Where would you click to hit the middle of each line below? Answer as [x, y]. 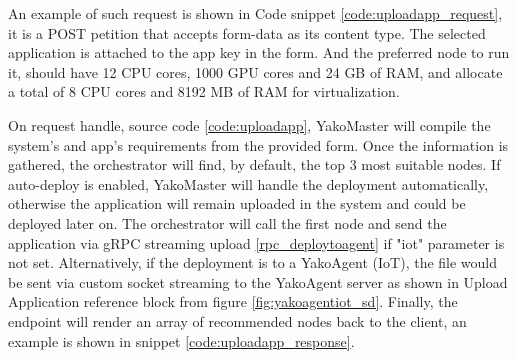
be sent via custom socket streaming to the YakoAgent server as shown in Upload [258, 281]
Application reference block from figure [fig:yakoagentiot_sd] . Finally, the [233, 301]
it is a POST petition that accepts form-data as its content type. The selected [247, 32]
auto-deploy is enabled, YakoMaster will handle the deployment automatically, [248, 183]
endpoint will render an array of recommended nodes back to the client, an [237, 320]
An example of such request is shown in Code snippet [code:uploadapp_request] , [255, 13]
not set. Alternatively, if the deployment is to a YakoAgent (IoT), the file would [253, 262]
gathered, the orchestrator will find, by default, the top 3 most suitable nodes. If [254, 164]
